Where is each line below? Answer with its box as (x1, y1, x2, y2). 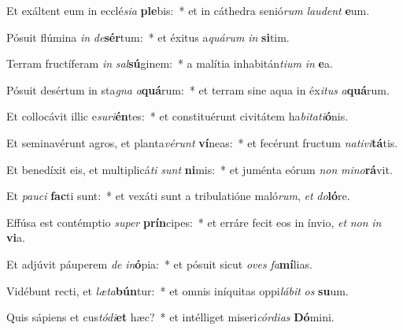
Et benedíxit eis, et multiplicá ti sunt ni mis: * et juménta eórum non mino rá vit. (6, 161, 393, 177)
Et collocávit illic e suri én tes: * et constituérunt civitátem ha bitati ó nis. (6, 108, 349, 124)
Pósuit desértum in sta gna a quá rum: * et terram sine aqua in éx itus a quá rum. (6, 81, 390, 98)
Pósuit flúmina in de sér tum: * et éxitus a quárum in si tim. (6, 28, 290, 45)
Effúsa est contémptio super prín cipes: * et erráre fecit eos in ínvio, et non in (6, 213, 382, 230)
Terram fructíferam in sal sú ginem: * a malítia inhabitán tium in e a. (6, 55, 333, 72)
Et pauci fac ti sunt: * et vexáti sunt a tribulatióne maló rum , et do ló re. (6, 187, 350, 204)
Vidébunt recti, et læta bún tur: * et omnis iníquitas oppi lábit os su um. (6, 282, 349, 298)
